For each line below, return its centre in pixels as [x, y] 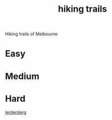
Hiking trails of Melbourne [31, 34]
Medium [22, 76]
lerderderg [16, 112]
